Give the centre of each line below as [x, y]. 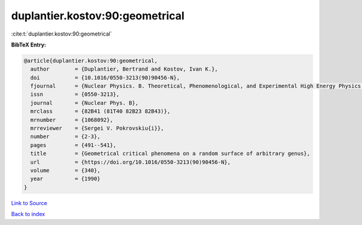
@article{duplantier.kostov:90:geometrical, [91, 61]
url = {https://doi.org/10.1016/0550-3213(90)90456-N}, [131, 162]
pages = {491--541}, [74, 145]
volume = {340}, [65, 170]
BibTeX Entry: [29, 45]
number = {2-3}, [65, 137]
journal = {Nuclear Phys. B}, [84, 103]
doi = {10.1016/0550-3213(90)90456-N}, [105, 78]
